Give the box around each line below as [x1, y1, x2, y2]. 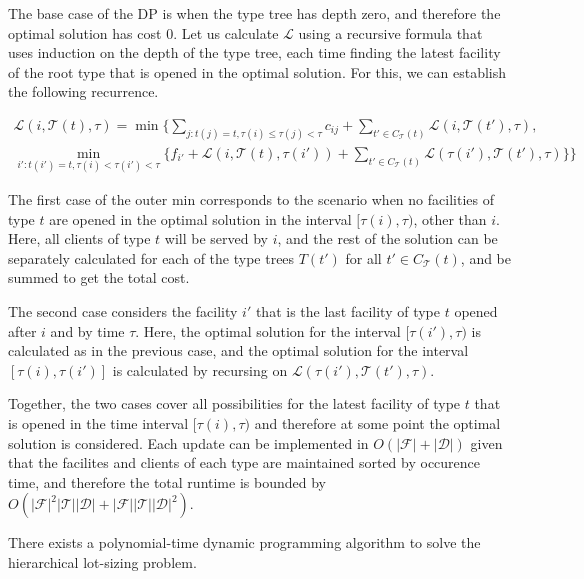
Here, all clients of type [8, 228, 151, 249]
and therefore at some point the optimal [254, 413, 501, 434]
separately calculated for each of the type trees [8, 247, 295, 268]
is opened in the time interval [8, 413, 189, 434]
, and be [460, 247, 512, 268]
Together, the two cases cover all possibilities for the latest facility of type [8, 393, 461, 414]
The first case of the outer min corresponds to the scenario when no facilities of [8, 189, 494, 210]
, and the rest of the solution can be [277, 228, 498, 249]
